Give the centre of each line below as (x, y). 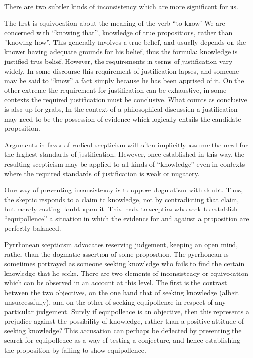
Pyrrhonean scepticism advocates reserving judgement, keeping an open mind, (121, 244)
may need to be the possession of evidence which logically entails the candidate (123, 118)
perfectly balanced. (33, 228)
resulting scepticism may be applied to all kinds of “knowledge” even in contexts (125, 163)
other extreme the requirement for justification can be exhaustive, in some (116, 90)
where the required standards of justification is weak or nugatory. (102, 173)
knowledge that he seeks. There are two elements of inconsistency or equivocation (126, 273)
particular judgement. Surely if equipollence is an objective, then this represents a (127, 311)
